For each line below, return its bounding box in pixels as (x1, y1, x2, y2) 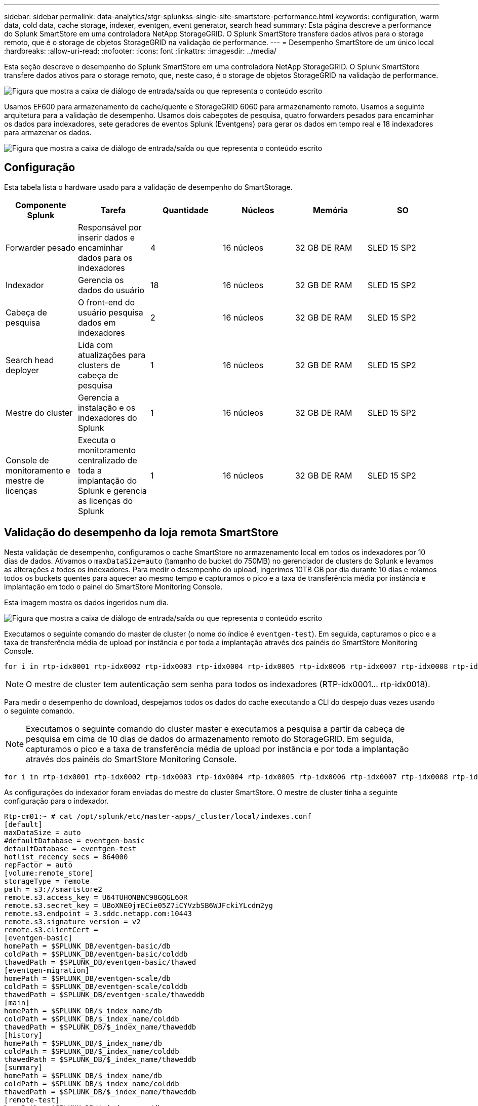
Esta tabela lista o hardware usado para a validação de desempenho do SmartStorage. (4, 182, 293, 191)
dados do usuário (77, 285, 144, 295)
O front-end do (77, 297, 135, 307)
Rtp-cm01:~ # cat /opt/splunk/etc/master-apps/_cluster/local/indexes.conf (4, 812, 311, 820)
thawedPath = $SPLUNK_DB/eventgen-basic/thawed (4, 958, 196, 966)
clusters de (77, 360, 121, 370)
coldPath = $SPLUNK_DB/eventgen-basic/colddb (4, 950, 188, 958)
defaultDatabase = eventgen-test (4, 844, 137, 853)
